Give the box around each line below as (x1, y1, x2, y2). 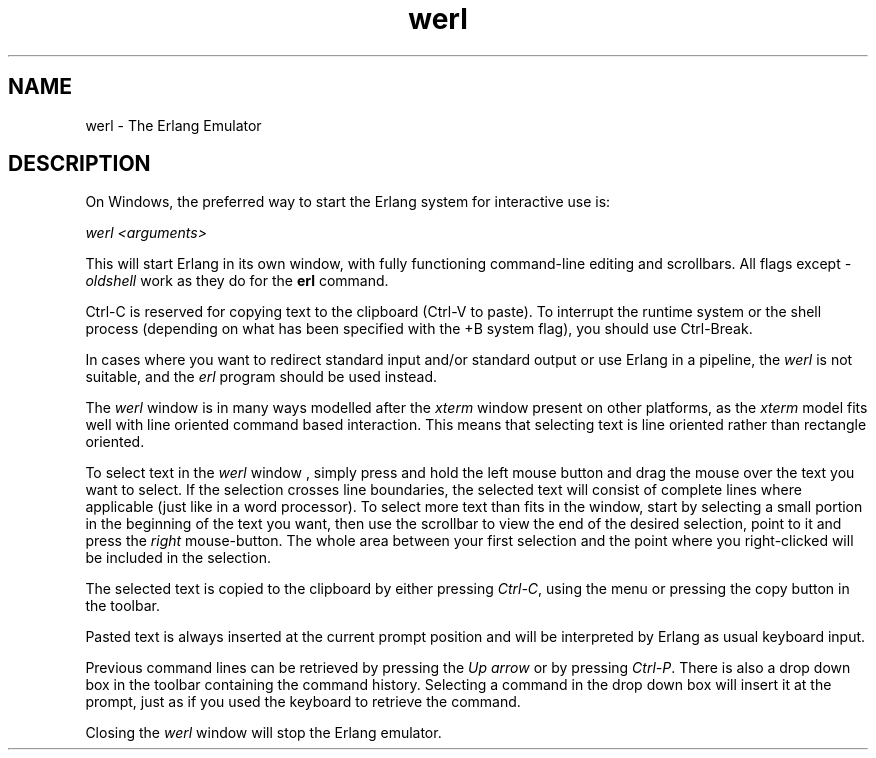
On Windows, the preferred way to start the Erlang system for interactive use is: (85, 193, 611, 211)
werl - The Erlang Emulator (85, 116, 262, 134)
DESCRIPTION (8, 151, 151, 177)
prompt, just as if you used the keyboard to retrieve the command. (85, 693, 521, 711)
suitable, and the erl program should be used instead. (85, 368, 437, 386)
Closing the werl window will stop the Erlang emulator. (85, 724, 442, 742)
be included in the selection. (85, 549, 271, 567)
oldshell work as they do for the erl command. (85, 272, 389, 290)
